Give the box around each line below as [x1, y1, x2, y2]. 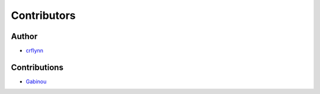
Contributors [11, 9, 76, 22]
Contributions [11, 62, 63, 72]
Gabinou [25, 77, 47, 85]
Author [11, 31, 38, 41]
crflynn [25, 47, 44, 54]
